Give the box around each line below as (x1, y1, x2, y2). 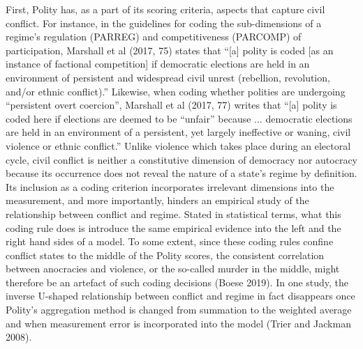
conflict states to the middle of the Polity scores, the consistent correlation (6, 247, 325, 262)
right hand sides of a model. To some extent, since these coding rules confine (6, 234, 334, 249)
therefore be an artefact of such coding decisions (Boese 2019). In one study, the (6, 274, 349, 289)
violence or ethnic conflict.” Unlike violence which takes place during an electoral (6, 138, 351, 153)
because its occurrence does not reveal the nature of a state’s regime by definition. (6, 166, 357, 180)
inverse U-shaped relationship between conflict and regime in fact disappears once (6, 288, 355, 303)
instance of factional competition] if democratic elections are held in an (6, 56, 310, 71)
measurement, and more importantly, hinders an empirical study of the (6, 193, 309, 208)
